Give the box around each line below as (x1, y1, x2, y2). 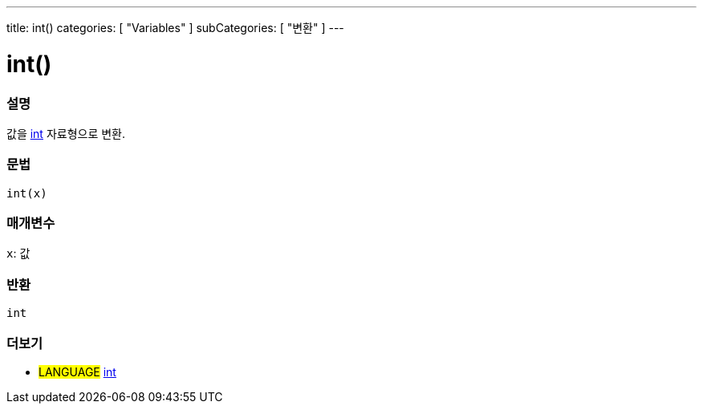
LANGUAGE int (39, 364, 116, 379)
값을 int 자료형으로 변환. (6, 126, 126, 140)
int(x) (6, 186, 47, 200)
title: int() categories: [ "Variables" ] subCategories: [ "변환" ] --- (6, 21, 344, 35)
